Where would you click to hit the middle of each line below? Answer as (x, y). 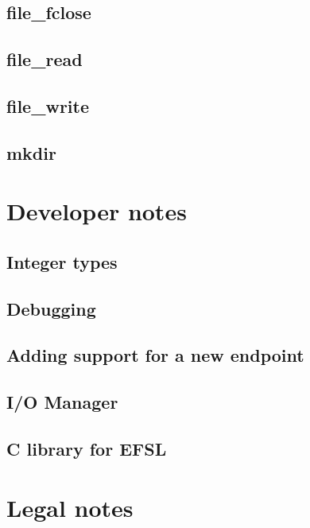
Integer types (62, 261)
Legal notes (70, 507)
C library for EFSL (87, 449)
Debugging (51, 308)
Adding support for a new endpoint (155, 355)
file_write (48, 105)
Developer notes (97, 211)
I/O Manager (62, 402)
